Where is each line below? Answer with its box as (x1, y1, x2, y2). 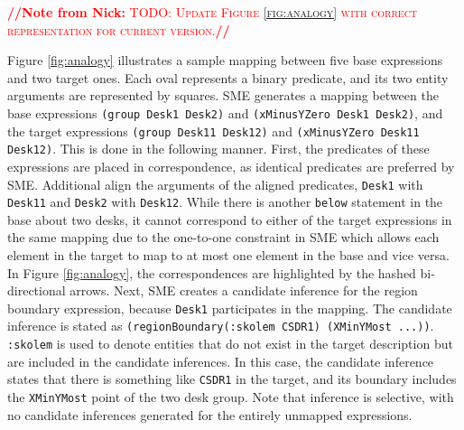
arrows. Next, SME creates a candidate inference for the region (70, 281, 418, 300)
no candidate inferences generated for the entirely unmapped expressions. (7, 405, 413, 424)
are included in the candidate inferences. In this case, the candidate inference (7, 351, 434, 370)
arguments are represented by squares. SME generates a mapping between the (7, 86, 439, 105)
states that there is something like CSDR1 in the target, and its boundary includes (7, 369, 457, 388)
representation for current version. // (7, 20, 230, 39)
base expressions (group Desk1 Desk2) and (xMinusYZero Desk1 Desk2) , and (7, 103, 443, 122)
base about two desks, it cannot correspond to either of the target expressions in (7, 210, 452, 229)
